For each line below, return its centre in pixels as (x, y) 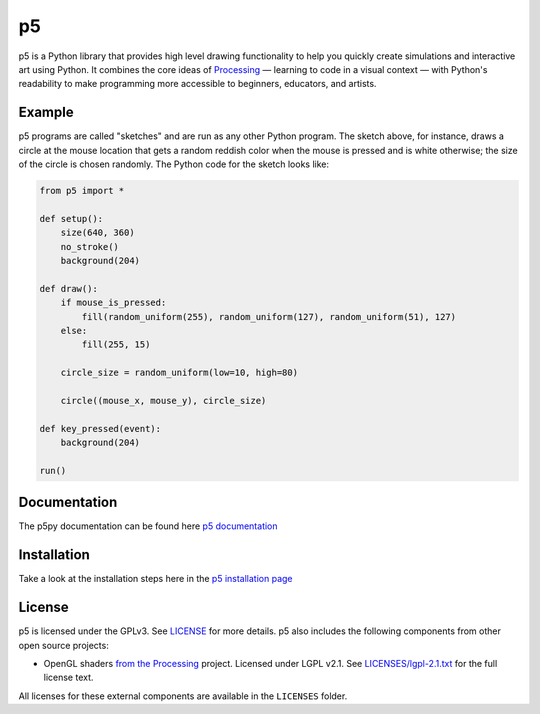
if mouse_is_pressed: (113, 303)
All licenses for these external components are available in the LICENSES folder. (183, 696)
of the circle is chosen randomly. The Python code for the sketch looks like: (174, 164)
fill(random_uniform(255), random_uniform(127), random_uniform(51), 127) (269, 316)
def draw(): (69, 288)
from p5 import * (82, 190)
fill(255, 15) (116, 344)
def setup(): (71, 218)
